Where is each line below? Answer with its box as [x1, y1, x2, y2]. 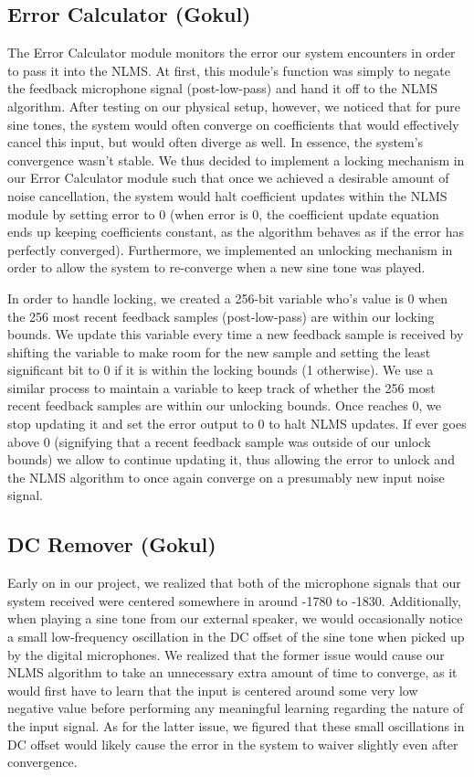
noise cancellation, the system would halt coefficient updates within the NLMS [7, 186, 448, 205]
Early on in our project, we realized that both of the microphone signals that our [7, 573, 461, 592]
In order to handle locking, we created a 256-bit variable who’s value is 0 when [7, 288, 448, 307]
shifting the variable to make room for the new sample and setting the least [7, 342, 431, 361]
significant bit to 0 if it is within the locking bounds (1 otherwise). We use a [7, 360, 434, 379]
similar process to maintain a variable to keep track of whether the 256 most [7, 378, 436, 397]
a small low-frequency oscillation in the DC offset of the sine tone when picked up [7, 627, 465, 646]
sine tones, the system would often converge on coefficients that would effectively [7, 114, 459, 133]
